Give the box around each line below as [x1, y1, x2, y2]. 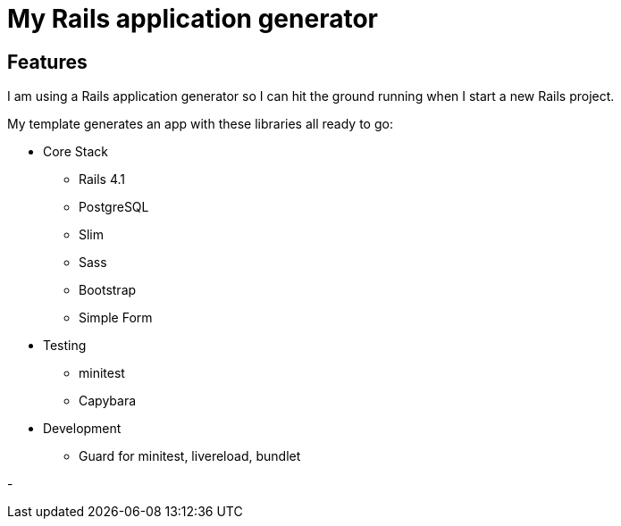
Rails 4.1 [79, 171, 126, 188]
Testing [43, 338, 87, 354]
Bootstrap [79, 282, 137, 298]
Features [7, 50, 88, 73]
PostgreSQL [79, 199, 149, 215]
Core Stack [43, 144, 108, 160]
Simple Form [79, 310, 153, 326]
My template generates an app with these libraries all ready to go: [7, 116, 393, 132]
